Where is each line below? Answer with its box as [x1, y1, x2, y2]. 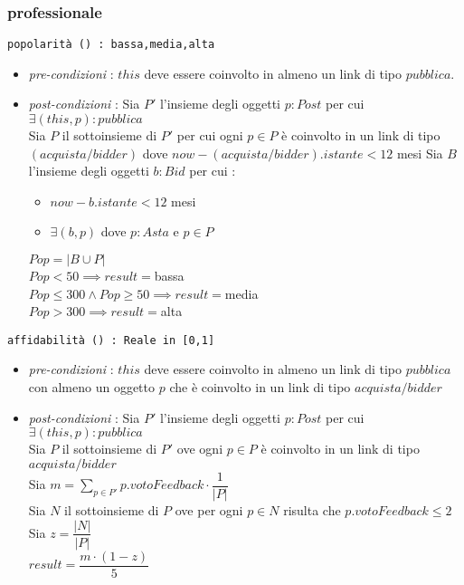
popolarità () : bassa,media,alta [7, 38, 215, 52]
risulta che [283, 500, 341, 519]
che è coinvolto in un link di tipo [169, 378, 351, 397]
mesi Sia [396, 143, 443, 162]
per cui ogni [176, 126, 243, 145]
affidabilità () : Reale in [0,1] [7, 333, 215, 347]
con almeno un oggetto [28, 378, 156, 397]
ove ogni [176, 439, 223, 458]
